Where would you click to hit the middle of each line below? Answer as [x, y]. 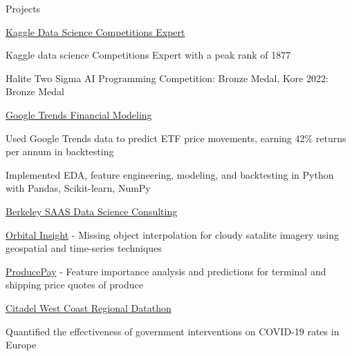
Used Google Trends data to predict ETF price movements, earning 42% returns [176, 138]
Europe [21, 345]
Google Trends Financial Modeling [79, 114]
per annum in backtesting [60, 151]
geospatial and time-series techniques [84, 248]
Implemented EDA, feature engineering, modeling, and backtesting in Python [170, 174]
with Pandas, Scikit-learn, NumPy [78, 188]
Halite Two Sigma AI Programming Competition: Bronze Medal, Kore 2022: [167, 78]
